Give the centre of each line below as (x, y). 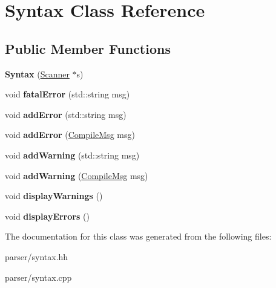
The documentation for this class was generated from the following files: (138, 236)
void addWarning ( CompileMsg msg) (77, 175)
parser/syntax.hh (37, 256)
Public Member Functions (88, 48)
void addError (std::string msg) (66, 114)
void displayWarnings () (54, 196)
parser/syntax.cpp (38, 277)
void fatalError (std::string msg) (67, 94)
